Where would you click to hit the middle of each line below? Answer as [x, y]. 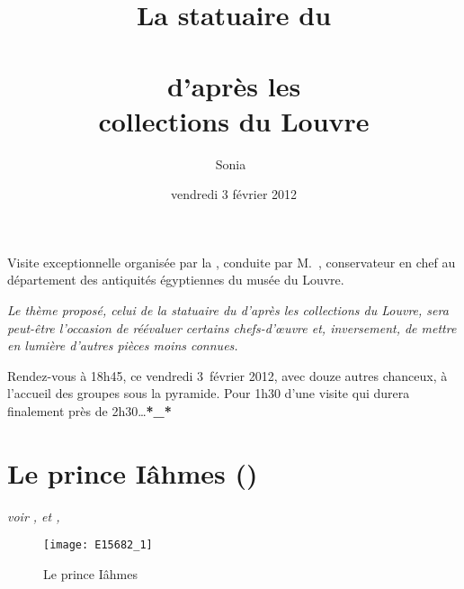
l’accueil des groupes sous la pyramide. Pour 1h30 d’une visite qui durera [209, 393]
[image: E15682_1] [98, 545]
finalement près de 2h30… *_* [89, 411]
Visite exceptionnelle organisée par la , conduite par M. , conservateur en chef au [232, 262]
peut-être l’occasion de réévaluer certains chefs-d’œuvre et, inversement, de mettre [232, 327]
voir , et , [34, 516]
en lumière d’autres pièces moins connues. [123, 345]
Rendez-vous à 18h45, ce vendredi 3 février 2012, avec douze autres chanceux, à [228, 375]
